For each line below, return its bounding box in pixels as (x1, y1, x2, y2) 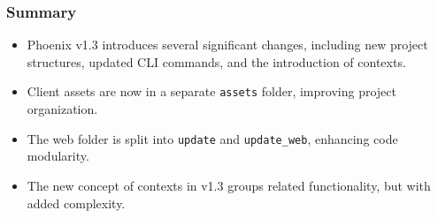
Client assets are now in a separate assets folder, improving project (27, 82, 396, 101)
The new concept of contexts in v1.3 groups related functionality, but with (27, 176, 431, 194)
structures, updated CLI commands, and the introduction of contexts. (27, 52, 406, 71)
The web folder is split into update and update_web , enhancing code (27, 129, 398, 147)
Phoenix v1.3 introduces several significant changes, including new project (27, 35, 428, 54)
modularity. (27, 147, 89, 165)
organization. (27, 100, 98, 118)
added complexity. (27, 193, 126, 212)
